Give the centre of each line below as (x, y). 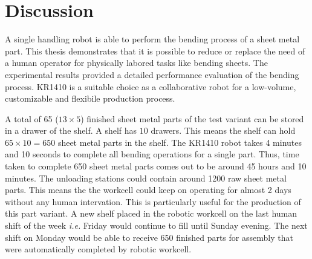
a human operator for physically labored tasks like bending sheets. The (136, 63)
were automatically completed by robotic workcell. (98, 249)
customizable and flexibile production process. (90, 98)
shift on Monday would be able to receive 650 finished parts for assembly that (149, 237)
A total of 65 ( (32, 118)
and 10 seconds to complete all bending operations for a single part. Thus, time (152, 154)
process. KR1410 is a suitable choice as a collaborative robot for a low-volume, (151, 86)
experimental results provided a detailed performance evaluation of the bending (152, 74)
